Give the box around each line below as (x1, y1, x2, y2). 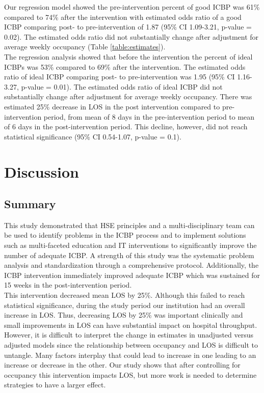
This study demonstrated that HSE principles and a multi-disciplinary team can (4, 219, 255, 230)
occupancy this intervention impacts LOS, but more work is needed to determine (4, 369, 257, 380)
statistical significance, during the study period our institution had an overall (4, 299, 245, 310)
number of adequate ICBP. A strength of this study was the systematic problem (4, 249, 254, 260)
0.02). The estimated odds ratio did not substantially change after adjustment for (4, 31, 259, 42)
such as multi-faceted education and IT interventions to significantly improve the (4, 240, 257, 250)
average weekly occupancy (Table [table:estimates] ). (4, 41, 166, 52)
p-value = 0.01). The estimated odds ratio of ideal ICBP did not (21, 81, 223, 92)
